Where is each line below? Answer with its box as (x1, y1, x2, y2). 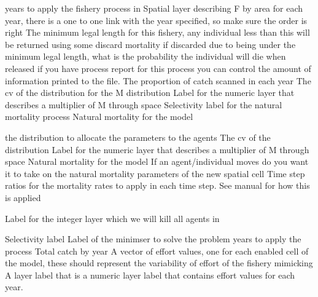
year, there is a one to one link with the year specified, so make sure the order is (5, 14, 308, 26)
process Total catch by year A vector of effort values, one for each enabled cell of (5, 244, 309, 257)
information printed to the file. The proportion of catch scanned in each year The (5, 74, 311, 87)
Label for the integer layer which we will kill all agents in (5, 212, 220, 224)
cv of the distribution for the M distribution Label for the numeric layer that (5, 86, 295, 99)
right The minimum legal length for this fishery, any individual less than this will (5, 26, 310, 39)
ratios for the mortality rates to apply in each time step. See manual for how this (5, 179, 310, 192)
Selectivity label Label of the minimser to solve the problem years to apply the (5, 232, 301, 245)
